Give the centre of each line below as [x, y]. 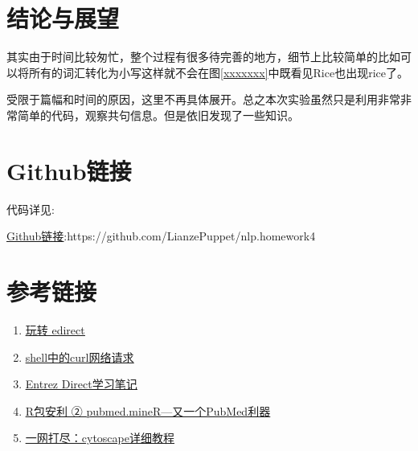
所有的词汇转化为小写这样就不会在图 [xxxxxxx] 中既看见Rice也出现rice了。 [218, 72]
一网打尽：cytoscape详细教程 [100, 438]
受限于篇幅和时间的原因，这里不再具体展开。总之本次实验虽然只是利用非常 [203, 99]
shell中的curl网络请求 [80, 357]
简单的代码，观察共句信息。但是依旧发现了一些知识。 [158, 115]
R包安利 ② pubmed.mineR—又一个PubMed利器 [148, 410]
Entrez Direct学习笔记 [81, 384]
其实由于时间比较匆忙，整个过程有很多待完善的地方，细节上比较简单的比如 [203, 57]
